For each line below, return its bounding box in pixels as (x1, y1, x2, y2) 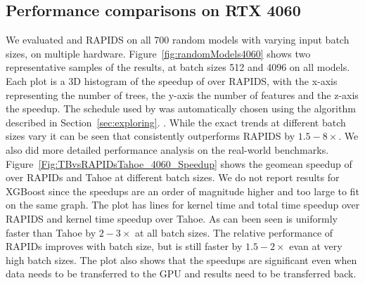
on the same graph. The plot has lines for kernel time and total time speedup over (6, 197, 360, 212)
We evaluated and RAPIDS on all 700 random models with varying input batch (6, 32, 350, 47)
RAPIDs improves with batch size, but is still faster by (6, 239, 243, 254)
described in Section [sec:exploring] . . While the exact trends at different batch (6, 114, 346, 129)
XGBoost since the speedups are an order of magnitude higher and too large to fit (6, 183, 359, 198)
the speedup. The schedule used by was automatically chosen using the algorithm (6, 101, 356, 116)
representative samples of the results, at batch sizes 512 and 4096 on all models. (6, 60, 350, 74)
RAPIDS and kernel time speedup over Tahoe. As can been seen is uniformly (6, 211, 338, 225)
